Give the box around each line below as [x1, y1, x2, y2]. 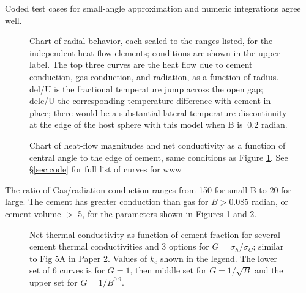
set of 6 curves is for [29, 264, 105, 276]
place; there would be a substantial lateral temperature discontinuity [29, 106, 287, 119]
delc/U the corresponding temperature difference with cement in [29, 94, 271, 107]
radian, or [251, 195, 288, 208]
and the [254, 264, 283, 276]
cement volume [5, 207, 61, 220]
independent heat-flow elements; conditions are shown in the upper [29, 46, 280, 59]
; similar [253, 240, 284, 253]
